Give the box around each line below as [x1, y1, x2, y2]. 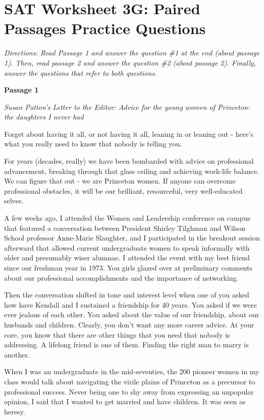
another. [4, 349, 30, 359]
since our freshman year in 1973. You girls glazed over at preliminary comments [4, 262, 253, 273]
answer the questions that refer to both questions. [4, 67, 157, 78]
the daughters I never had [4, 111, 84, 122]
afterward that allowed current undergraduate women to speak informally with [4, 242, 250, 253]
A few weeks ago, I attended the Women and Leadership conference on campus [4, 213, 251, 223]
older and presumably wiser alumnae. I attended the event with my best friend [4, 252, 250, 263]
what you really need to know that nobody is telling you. [4, 138, 182, 149]
